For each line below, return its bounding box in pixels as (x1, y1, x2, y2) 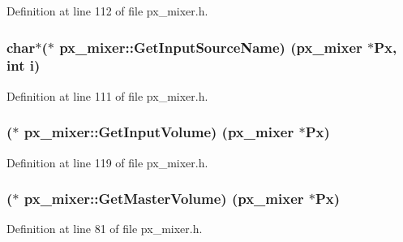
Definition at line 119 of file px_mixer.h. (6, 153, 208, 171)
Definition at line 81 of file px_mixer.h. (6, 220, 203, 237)
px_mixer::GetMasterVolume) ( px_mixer (24, 188, 304, 209)
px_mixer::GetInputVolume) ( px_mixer (24, 122, 294, 142)
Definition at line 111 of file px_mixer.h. (6, 87, 208, 104)
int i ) (6, 55, 41, 76)
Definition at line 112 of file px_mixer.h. (6, 2, 208, 19)
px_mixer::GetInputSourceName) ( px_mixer (59, 37, 362, 57)
